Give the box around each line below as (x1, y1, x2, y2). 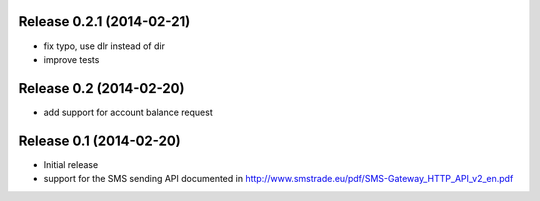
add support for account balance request (43, 106, 214, 118)
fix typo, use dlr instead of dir (43, 40, 165, 52)
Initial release (43, 158, 99, 170)
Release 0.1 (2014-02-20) (18, 132, 182, 149)
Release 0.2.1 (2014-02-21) (18, 13, 191, 30)
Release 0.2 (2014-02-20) (18, 80, 185, 97)
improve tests (43, 53, 100, 65)
